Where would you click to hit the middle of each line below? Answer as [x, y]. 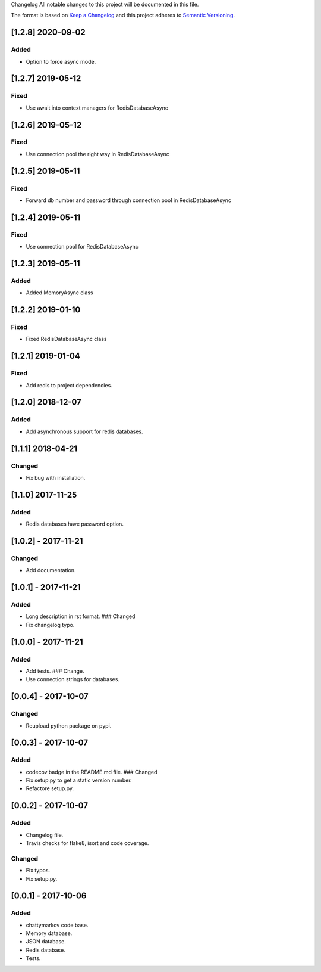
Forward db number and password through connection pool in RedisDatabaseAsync [129, 200]
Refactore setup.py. [50, 788]
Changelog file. [45, 835]
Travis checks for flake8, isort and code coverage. [87, 843]
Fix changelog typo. [50, 625]
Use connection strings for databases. [73, 679]
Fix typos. [38, 871]
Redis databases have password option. [75, 524]
